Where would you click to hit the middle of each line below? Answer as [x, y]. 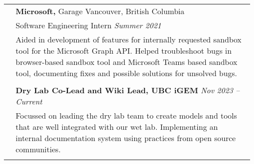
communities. [38, 149]
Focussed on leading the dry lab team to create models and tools [127, 115]
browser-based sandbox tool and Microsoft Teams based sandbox [127, 62]
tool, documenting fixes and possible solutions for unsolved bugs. [127, 73]
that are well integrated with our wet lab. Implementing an [117, 127]
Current [29, 101]
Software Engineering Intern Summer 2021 [89, 25]
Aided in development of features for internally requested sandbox [129, 39]
